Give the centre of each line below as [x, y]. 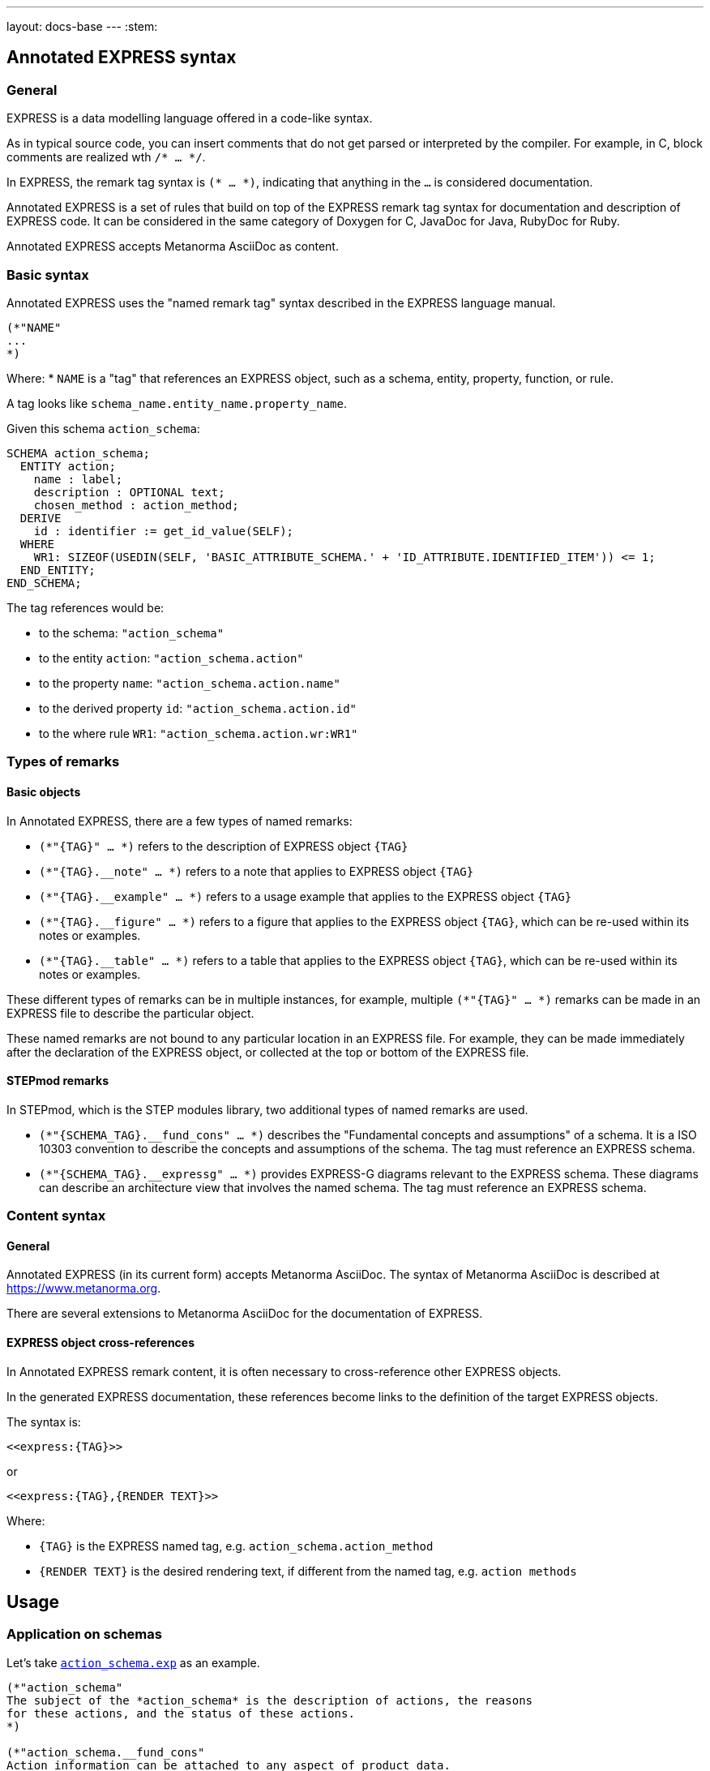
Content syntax [56, 1216]
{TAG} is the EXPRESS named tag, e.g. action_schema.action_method [236, 1546]
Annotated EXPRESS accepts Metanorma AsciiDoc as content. [173, 247]
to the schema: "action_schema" [132, 632]
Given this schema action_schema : [103, 428]
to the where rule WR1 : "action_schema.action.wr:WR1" [199, 733]
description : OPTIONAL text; [129, 492]
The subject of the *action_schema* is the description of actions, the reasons [270, 1700]
